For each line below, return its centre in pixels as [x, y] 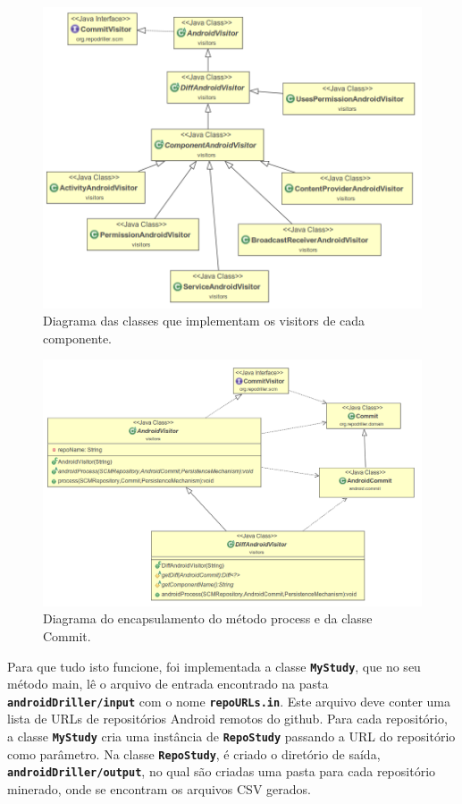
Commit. [67, 635]
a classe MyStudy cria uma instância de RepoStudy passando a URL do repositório [231, 736]
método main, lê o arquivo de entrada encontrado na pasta [168, 684]
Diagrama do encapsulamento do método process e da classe [208, 618]
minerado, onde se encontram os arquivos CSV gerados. [159, 789]
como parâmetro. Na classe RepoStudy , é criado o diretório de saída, [194, 753]
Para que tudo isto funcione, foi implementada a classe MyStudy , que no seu [214, 666]
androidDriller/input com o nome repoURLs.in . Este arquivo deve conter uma [229, 701]
